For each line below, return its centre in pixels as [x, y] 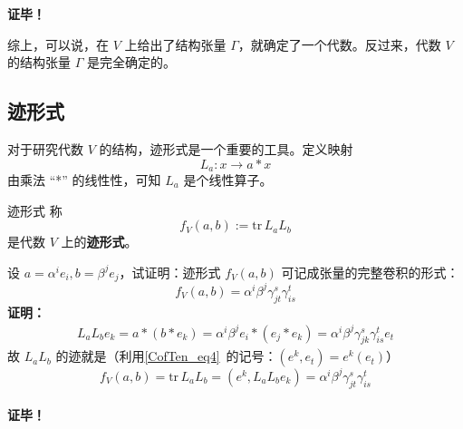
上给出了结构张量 [175, 44]
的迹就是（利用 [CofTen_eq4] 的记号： [166, 356]
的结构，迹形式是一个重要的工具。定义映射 [226, 148]
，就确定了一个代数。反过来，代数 [339, 44]
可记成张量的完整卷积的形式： [370, 272]
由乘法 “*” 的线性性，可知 [84, 180]
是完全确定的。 [131, 62]
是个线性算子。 [228, 180]
